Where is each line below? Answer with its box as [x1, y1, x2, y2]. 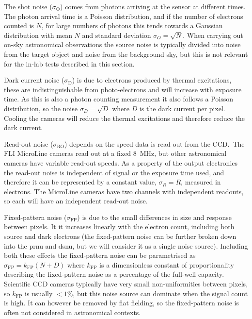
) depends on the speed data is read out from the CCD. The [64, 138, 245, 149]
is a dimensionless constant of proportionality [99, 259, 234, 269]
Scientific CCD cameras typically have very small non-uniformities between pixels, [4, 279, 248, 289]
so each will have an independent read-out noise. [4, 196, 148, 206]
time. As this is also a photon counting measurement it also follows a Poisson [4, 94, 233, 104]
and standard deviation [82, 30, 151, 40]
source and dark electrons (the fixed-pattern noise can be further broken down [4, 231, 236, 241]
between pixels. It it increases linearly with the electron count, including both [4, 221, 235, 232]
